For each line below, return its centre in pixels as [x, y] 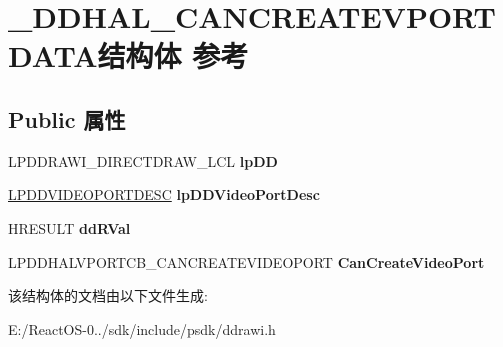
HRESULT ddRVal [69, 227]
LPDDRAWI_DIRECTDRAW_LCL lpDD [143, 160]
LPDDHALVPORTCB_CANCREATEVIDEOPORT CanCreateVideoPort [246, 261]
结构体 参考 [173, 55]
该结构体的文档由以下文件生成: [108, 295]
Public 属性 [67, 118]
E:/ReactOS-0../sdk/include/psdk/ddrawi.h [142, 328]
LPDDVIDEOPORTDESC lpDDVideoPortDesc [164, 194]
